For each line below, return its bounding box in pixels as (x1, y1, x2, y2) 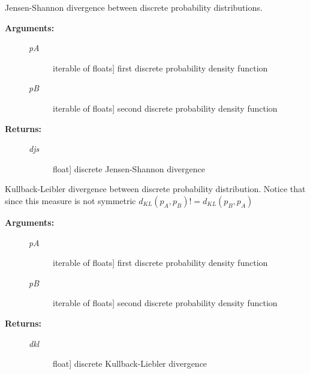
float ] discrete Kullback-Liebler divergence (53, 357, 207, 370)
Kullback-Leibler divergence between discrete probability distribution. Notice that (5, 182, 306, 195)
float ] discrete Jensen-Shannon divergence (53, 162, 206, 175)
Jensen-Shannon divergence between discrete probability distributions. (5, 1, 263, 13)
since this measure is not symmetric (5, 194, 136, 207)
